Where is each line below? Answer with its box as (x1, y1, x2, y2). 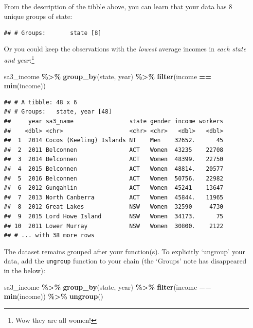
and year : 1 (4, 53, 35, 65)
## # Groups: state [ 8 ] (4, 30, 102, 37)
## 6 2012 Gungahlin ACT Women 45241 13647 (4, 184, 224, 192)
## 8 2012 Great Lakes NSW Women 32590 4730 (4, 203, 224, 211)
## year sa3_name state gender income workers (4, 118, 224, 125)
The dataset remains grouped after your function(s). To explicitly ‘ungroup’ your (4, 246, 245, 256)
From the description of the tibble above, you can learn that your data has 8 (4, 1, 233, 11)
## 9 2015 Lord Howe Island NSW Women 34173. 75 (4, 213, 224, 220)
